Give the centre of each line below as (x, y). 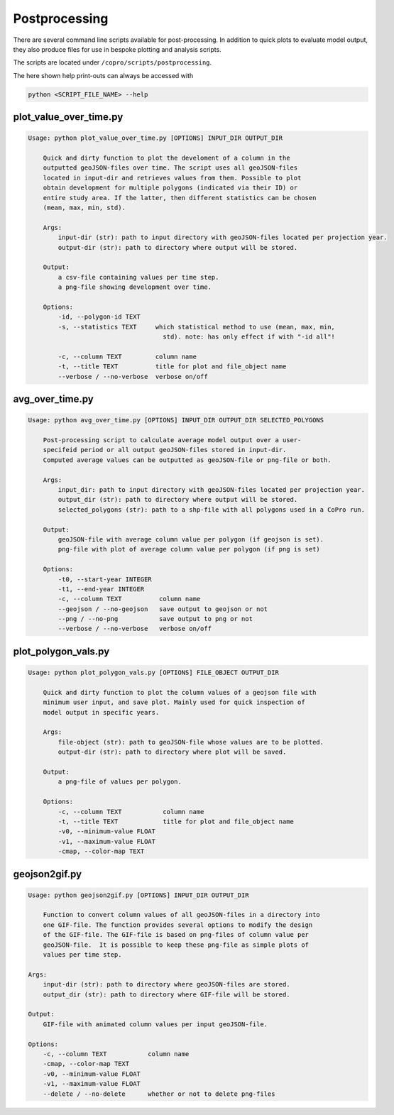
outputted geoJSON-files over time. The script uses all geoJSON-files (170, 168)
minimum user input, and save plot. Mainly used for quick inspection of (174, 702)
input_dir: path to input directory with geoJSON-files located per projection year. (212, 490)
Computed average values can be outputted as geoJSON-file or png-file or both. (187, 460)
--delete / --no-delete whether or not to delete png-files (159, 1094)
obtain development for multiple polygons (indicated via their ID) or (170, 188)
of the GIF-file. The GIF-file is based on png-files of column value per (176, 935)
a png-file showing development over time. (135, 287)
